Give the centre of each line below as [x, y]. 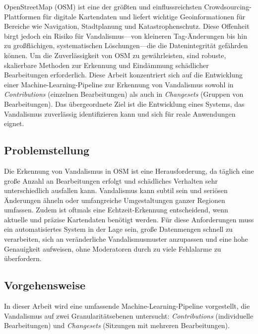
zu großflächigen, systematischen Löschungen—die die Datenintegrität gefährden [126, 45]
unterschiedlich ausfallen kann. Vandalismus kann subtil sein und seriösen [116, 190]
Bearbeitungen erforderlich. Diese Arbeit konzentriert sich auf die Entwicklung [123, 75]
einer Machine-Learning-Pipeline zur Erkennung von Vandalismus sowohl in [119, 84]
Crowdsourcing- [228, 6]
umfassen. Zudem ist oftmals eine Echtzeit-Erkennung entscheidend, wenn [116, 210]
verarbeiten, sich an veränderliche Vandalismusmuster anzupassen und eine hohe [126, 239]
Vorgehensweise [45, 285]
